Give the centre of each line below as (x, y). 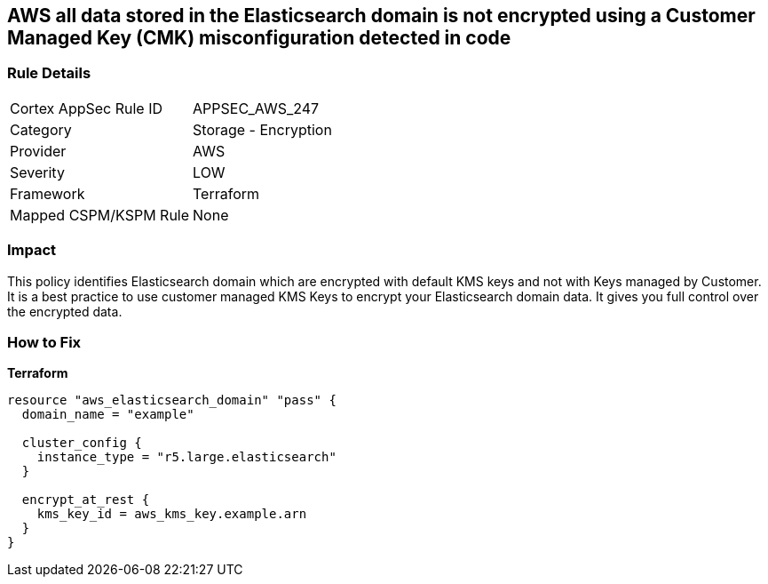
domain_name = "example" (108, 415)
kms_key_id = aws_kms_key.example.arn (172, 514)
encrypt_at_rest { (86, 500)
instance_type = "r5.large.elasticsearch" (186, 457)
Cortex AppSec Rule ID (87, 108)
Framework (48, 193)
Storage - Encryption (262, 129)
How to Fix (44, 342)
